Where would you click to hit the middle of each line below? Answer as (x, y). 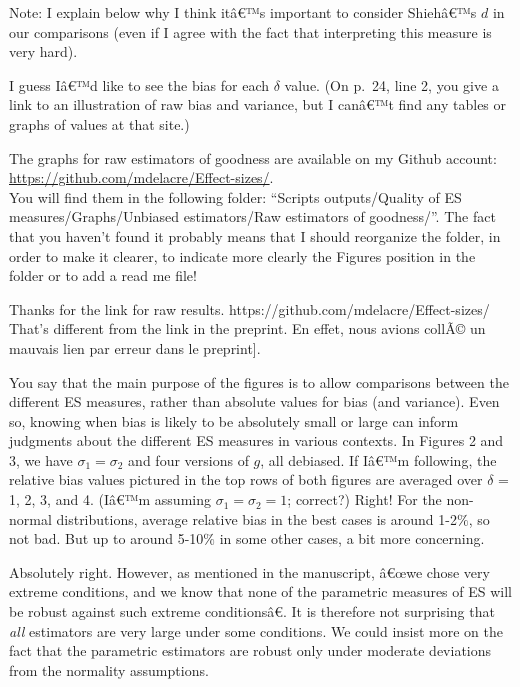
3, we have (41, 459)
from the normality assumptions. (109, 669)
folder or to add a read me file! (103, 275)
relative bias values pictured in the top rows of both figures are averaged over (246, 479)
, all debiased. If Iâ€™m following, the (378, 459)
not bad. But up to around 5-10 (106, 538)
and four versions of (188, 459)
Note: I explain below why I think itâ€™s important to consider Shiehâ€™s (243, 12)
